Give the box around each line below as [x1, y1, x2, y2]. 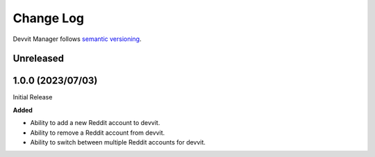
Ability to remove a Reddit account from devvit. [30, 129, 165, 137]
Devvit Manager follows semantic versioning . [12, 35, 142, 43]
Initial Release [12, 93, 53, 101]
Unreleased [12, 53, 65, 65]
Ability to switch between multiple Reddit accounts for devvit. [30, 138, 206, 147]
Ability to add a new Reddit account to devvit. [30, 119, 160, 127]
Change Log [12, 10, 85, 26]
